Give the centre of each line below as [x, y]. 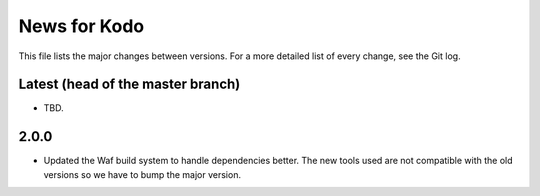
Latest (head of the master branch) [129, 84]
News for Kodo [81, 26]
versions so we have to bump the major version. [142, 174]
